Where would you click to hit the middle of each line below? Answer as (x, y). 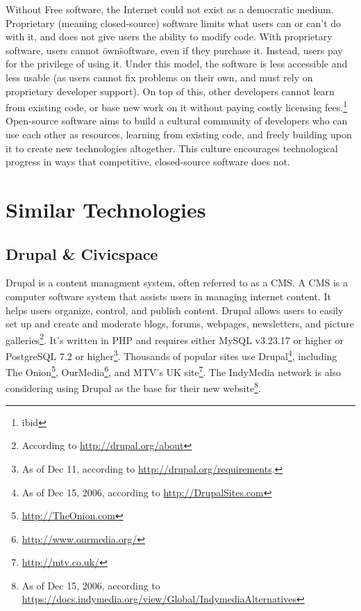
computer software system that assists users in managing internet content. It (169, 296)
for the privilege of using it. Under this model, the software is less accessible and (177, 64)
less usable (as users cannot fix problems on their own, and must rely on (159, 77)
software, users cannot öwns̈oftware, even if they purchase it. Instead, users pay (174, 50)
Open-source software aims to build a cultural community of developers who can (177, 121)
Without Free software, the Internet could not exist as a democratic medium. (170, 9)
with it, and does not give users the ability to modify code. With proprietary (169, 36)
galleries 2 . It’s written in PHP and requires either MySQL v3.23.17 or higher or (175, 339)
